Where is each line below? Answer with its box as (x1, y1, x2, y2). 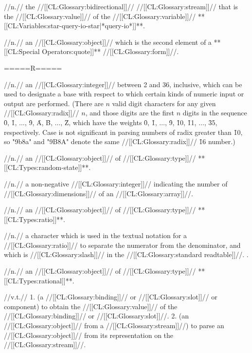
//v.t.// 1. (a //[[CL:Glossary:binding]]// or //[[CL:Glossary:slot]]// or (4, 292, 217, 302)
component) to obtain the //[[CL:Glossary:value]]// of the (4, 301, 178, 311)
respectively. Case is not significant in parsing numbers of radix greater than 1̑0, (4, 127, 243, 137)
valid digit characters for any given (112, 98, 216, 108)
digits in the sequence (182, 108, 247, 118)
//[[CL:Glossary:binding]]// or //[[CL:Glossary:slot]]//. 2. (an (4, 311, 189, 321)
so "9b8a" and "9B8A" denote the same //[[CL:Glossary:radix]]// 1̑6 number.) (4, 136, 235, 147)
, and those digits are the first (85, 108, 174, 118)
